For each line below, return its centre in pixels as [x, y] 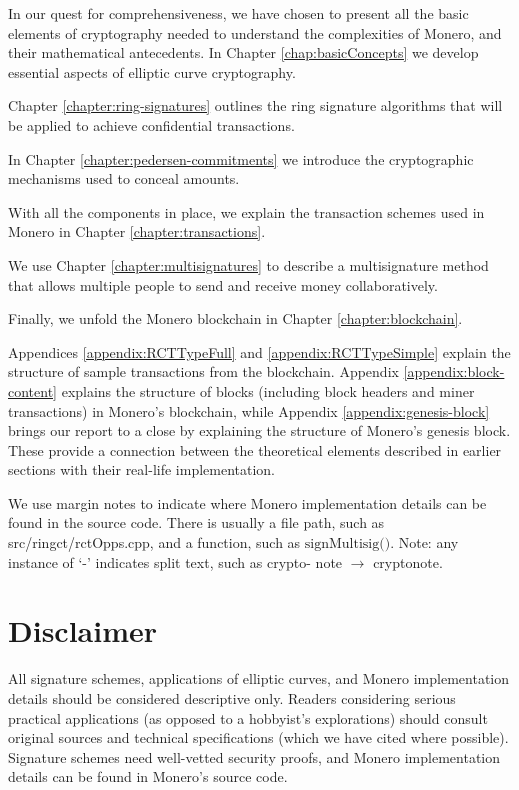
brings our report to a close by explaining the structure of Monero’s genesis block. [259, 430]
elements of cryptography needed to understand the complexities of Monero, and [255, 32]
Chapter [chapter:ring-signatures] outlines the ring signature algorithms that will [255, 105]
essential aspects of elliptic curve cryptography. [152, 71]
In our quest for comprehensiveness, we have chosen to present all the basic [238, 13]
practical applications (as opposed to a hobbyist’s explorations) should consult [248, 717]
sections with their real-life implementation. [142, 469]
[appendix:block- [454, 371]
